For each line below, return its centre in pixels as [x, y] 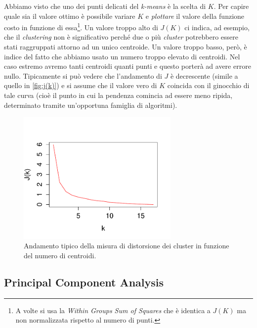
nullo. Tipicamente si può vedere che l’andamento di [83, 75]
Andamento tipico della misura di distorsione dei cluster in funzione [127, 246]
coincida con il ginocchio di [208, 85]
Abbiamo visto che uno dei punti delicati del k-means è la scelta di [105, 6]
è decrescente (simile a [204, 75]
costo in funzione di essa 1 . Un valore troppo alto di [81, 26]
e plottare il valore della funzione [195, 16]
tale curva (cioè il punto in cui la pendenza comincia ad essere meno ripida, [118, 95]
